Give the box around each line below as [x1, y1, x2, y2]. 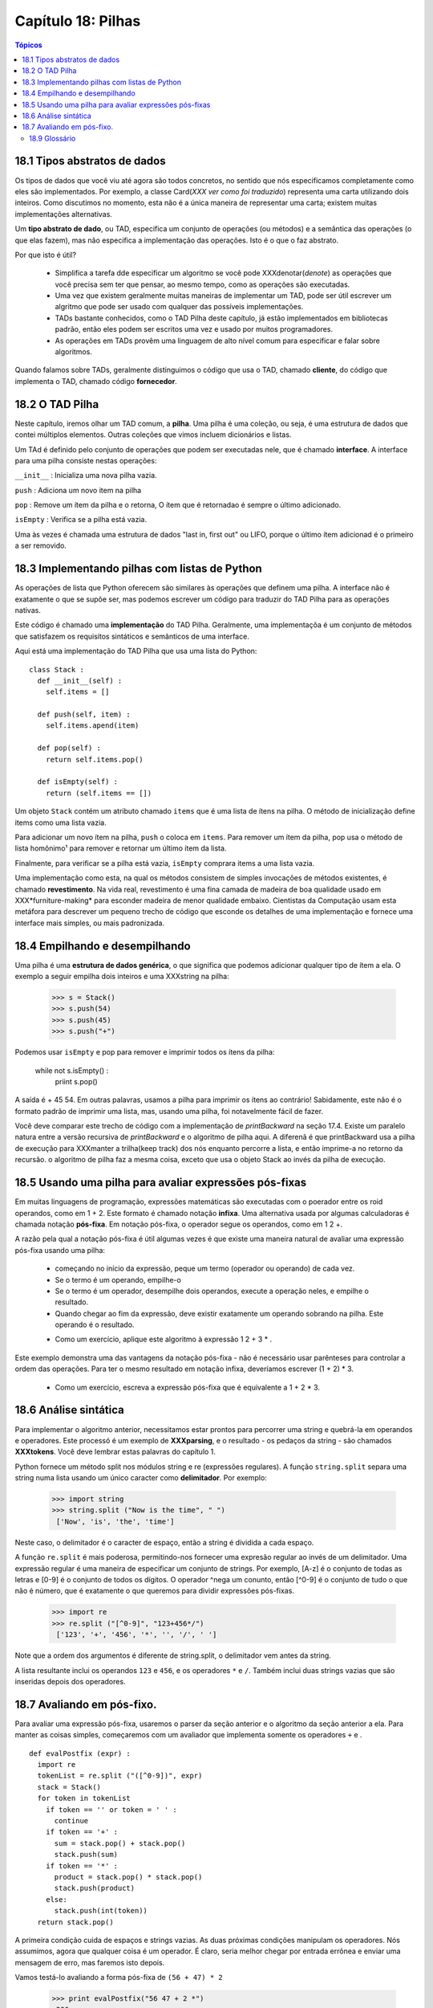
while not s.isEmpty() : [34, 1065, 109, 1075]
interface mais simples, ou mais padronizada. [14, 918, 164, 928]
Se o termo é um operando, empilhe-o [55, 1275, 182, 1284]
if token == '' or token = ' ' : [45, 1805, 178, 1814]
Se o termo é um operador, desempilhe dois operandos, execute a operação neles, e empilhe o [55, 1286, 369, 1296]
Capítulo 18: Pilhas [14, 12, 141, 30]
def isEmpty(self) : [37, 777, 119, 786]
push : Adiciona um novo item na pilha [14, 485, 142, 495]
